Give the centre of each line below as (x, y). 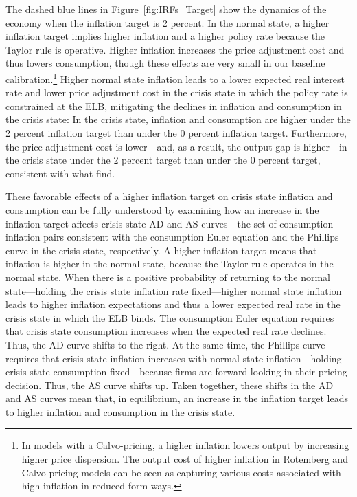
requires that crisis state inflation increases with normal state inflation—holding (174, 358)
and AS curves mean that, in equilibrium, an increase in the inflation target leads (177, 398)
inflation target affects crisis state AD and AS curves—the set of (141, 223)
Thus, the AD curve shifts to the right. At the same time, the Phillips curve (165, 344)
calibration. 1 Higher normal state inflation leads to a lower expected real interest (175, 78)
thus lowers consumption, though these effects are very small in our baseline (165, 63)
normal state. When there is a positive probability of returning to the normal (168, 277)
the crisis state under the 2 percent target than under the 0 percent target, (163, 160)
